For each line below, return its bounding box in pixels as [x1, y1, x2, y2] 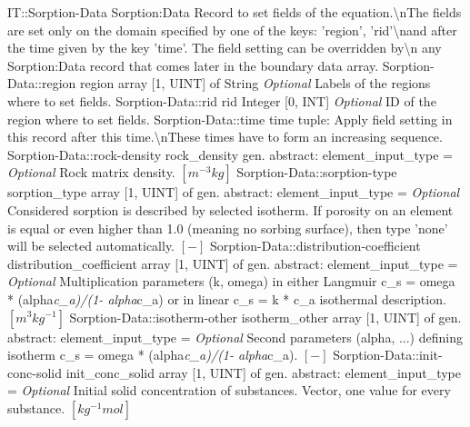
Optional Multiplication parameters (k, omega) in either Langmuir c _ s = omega [7, 272, 455, 291]
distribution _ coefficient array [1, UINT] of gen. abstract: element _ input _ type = [7, 253, 458, 273]
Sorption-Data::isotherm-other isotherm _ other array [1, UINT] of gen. [69, 307, 462, 326]
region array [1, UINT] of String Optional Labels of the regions [79, 74, 431, 93]
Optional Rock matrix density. [7, 163, 175, 182]
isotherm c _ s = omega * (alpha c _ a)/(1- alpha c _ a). [7, 345, 298, 364]
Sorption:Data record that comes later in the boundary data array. [7, 55, 379, 74]
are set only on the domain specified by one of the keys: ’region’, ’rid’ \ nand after [7, 20, 457, 39]
